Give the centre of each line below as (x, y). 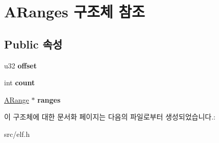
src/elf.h (17, 134)
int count (20, 82)
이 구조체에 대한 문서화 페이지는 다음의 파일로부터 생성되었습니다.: (110, 117)
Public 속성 (33, 44)
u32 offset (20, 65)
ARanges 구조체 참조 (75, 11)
